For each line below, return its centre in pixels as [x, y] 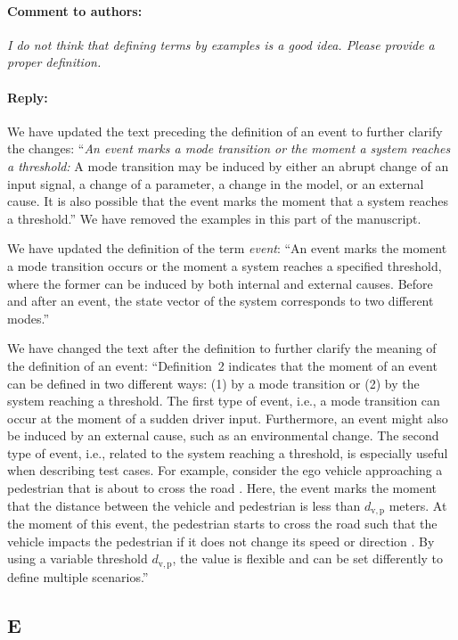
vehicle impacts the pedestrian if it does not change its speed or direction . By [221, 541]
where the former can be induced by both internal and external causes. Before [220, 283]
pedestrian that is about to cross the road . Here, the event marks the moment [222, 488]
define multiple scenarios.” [78, 576]
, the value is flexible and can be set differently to [308, 558]
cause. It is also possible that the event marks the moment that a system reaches [228, 201]
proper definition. [54, 62]
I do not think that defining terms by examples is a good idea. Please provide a [221, 44]
